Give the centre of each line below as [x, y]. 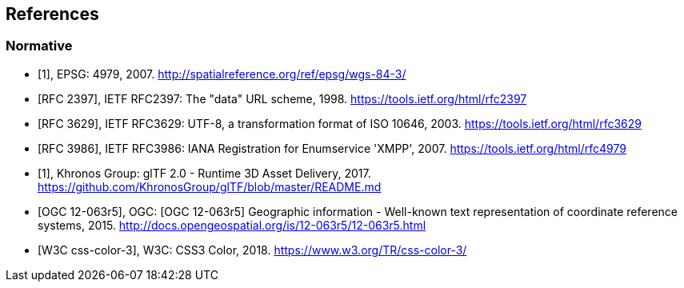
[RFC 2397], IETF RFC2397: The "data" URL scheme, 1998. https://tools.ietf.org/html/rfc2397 [282, 98]
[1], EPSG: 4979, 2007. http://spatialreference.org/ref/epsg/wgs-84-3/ [222, 74]
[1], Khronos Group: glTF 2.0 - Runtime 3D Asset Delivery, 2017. [204, 173]
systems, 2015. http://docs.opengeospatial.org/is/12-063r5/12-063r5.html [232, 225]
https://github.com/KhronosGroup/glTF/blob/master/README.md [210, 186]
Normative [39, 46]
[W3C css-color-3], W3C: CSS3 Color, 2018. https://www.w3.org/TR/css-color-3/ [252, 250]
